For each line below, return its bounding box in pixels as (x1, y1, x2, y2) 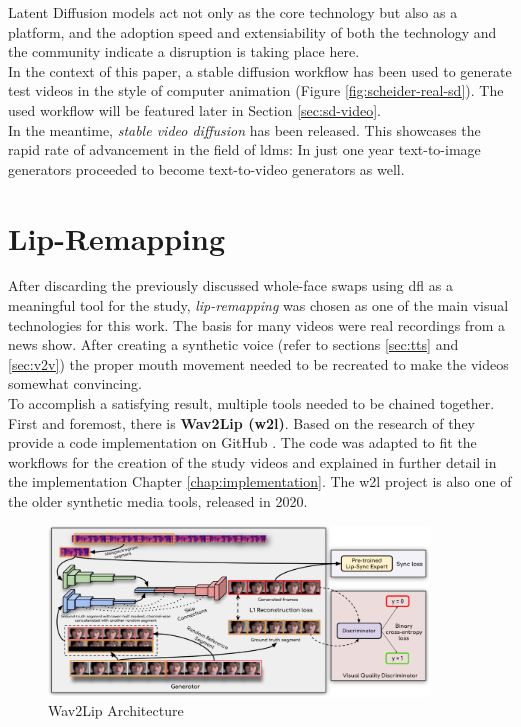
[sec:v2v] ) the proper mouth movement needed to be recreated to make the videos (8, 353, 509, 374)
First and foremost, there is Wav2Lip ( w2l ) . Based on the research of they (8, 412, 475, 433)
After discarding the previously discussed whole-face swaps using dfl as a (8, 275, 453, 296)
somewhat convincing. (8, 373, 142, 394)
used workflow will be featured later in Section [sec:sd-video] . (8, 99, 381, 120)
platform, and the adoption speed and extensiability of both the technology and (8, 21, 497, 42)
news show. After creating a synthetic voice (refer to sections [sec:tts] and (8, 334, 459, 355)
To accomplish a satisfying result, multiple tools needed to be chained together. (8, 393, 495, 414)
